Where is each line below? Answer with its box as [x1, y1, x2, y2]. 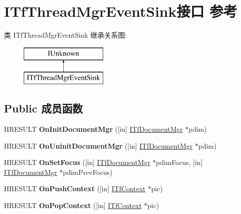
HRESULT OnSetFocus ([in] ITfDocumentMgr [4, 157, 151, 167]
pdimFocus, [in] [156, 157, 203, 167]
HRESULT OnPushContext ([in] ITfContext [4, 183, 146, 194]
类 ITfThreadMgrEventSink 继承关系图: [4, 30, 127, 40]
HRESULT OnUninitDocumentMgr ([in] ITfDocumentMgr [4, 140, 193, 151]
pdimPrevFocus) [63, 166, 113, 177]
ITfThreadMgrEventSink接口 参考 [4, 1, 238, 21]
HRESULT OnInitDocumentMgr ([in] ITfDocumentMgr [4, 124, 183, 134]
